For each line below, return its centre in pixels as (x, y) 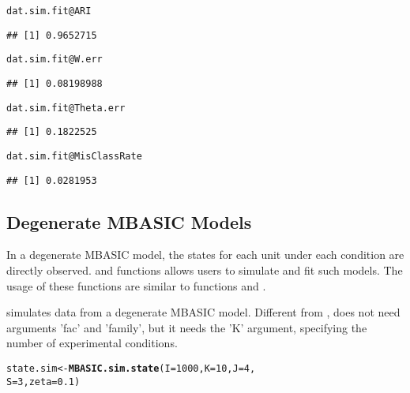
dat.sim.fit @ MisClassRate (74, 156)
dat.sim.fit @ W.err (55, 60)
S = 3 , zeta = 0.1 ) (43, 382)
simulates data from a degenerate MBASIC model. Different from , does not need (203, 312)
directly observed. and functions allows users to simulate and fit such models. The (205, 270)
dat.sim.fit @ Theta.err (66, 108)
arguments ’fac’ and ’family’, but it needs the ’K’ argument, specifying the (187, 327)
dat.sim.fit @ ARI (49, 11)
